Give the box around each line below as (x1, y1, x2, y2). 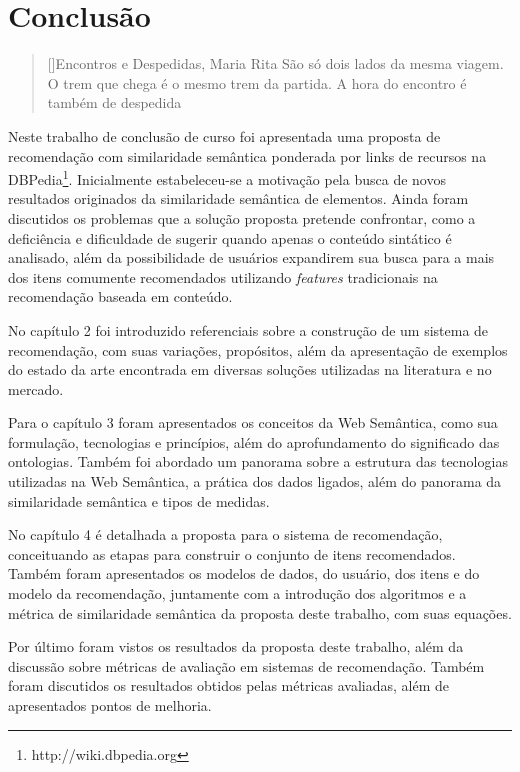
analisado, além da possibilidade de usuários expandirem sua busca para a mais (8, 247, 495, 268)
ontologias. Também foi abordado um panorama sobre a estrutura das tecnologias (8, 451, 508, 472)
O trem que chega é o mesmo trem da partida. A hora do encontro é (47, 72, 467, 93)
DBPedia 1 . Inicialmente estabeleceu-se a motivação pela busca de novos (8, 166, 446, 189)
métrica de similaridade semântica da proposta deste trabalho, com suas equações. (8, 602, 512, 623)
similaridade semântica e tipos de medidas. (8, 490, 270, 511)
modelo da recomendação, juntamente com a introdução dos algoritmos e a (8, 583, 467, 604)
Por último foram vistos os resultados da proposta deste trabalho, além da (8, 636, 464, 657)
